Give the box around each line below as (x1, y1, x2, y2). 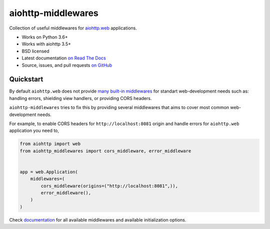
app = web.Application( (19, 169, 78, 174)
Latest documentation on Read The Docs (21, 55, 106, 61)
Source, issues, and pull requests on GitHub (21, 62, 112, 68)
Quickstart (9, 75, 43, 83)
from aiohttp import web (19, 141, 81, 147)
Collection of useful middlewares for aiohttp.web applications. (9, 25, 137, 31)
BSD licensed (21, 48, 49, 54)
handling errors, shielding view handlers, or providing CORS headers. (9, 95, 152, 101)
